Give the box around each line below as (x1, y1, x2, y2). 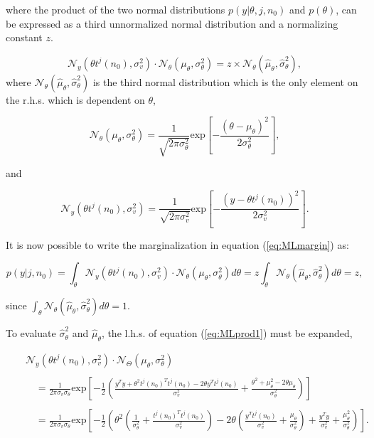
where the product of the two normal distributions (6, 2, 225, 16)
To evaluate (6, 326, 56, 341)
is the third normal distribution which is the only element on (92, 74, 358, 89)
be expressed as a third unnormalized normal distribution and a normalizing (6, 16, 338, 31)
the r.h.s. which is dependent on (6, 92, 145, 107)
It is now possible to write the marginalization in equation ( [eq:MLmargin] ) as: (6, 237, 349, 252)
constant (6, 30, 43, 45)
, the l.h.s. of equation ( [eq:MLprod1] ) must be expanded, (101, 326, 353, 341)
